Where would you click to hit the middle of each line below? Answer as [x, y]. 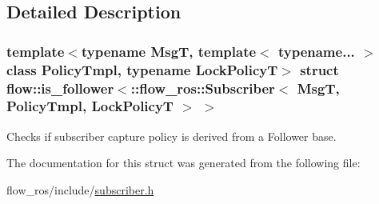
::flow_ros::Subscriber [203, 88]
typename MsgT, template [169, 51]
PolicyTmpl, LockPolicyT [90, 106]
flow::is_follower [60, 88]
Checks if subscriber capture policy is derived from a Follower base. [172, 136]
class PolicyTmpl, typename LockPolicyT [142, 69]
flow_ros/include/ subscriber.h [80, 189]
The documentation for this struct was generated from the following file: [184, 163]
